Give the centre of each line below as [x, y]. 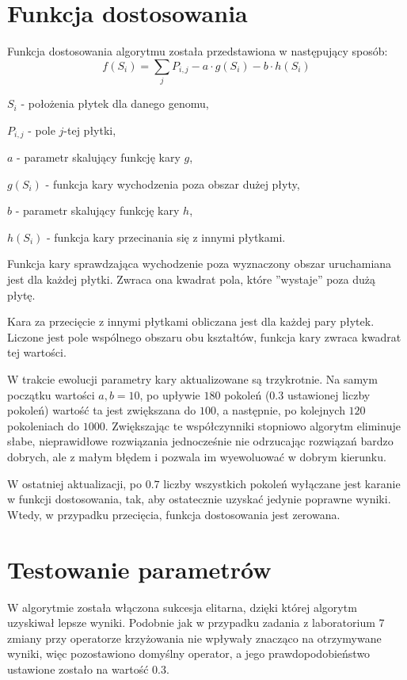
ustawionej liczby [329, 394]
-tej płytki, [90, 130]
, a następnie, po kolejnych [280, 410]
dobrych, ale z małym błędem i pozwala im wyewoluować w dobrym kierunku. [197, 457]
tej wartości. [37, 352]
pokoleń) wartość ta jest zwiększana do [102, 410]
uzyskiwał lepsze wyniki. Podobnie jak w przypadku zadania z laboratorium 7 [196, 623]
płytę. [21, 294]
